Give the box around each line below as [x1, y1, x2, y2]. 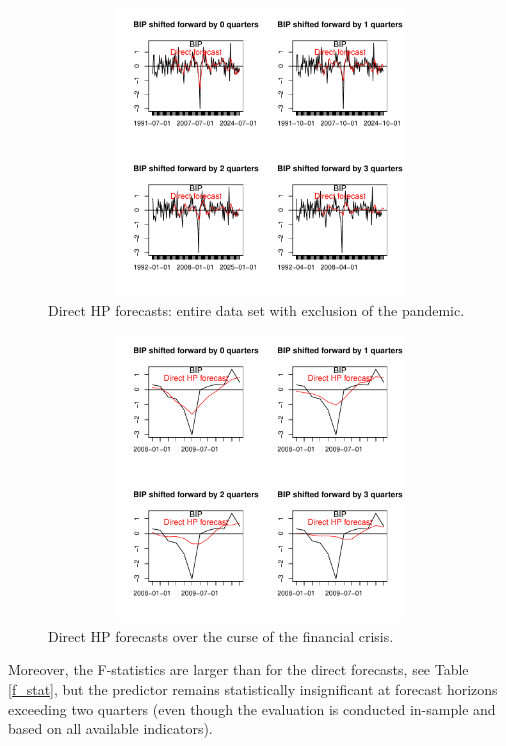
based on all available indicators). [8, 718, 213, 739]
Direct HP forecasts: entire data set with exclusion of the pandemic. [48, 299, 465, 320]
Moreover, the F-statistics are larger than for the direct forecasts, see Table [8, 659, 469, 680]
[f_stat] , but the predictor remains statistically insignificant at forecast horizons [8, 678, 498, 699]
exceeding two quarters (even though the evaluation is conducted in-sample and [8, 698, 496, 719]
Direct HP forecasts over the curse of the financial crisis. [48, 625, 394, 646]
